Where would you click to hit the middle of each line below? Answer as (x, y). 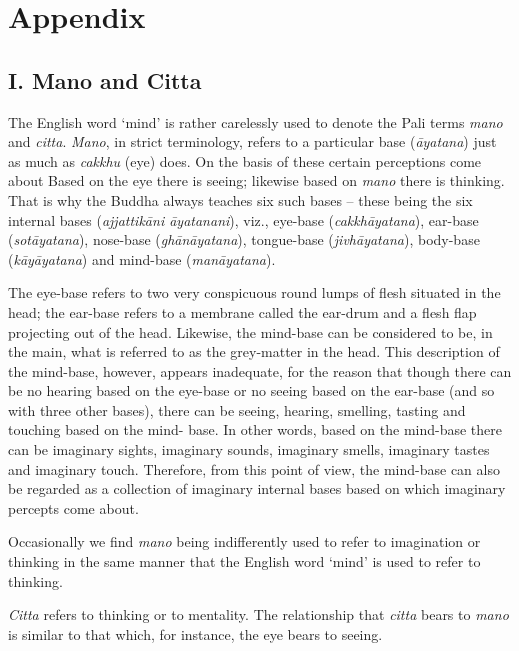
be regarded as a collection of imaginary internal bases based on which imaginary (257, 488)
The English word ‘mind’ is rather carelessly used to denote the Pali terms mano (255, 121)
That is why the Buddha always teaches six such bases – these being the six (240, 199)
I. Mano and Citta (105, 79)
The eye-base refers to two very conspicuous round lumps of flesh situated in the (254, 292)
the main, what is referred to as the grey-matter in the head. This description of (254, 351)
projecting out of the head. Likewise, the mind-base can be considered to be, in (250, 331)
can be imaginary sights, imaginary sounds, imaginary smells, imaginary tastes (249, 449)
